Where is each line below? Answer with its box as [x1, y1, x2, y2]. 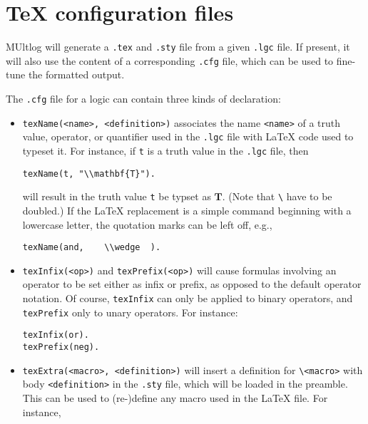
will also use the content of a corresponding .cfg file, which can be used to [6, 53, 334, 68]
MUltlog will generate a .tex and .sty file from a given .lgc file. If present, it [6, 39, 350, 54]
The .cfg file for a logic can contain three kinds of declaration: [6, 91, 281, 106]
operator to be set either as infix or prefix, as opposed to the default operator [22, 276, 362, 291]
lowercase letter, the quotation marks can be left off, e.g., [22, 217, 272, 232]
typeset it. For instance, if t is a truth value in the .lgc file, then [22, 143, 309, 157]
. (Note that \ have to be [222, 189, 332, 204]
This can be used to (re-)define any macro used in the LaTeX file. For [22, 391, 328, 405]
